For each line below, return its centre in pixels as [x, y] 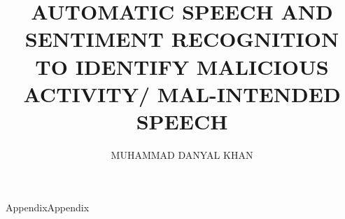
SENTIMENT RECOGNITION [182, 39]
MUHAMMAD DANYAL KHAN [182, 154]
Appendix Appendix [48, 207]
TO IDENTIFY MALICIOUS [182, 66]
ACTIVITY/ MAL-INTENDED [182, 93]
